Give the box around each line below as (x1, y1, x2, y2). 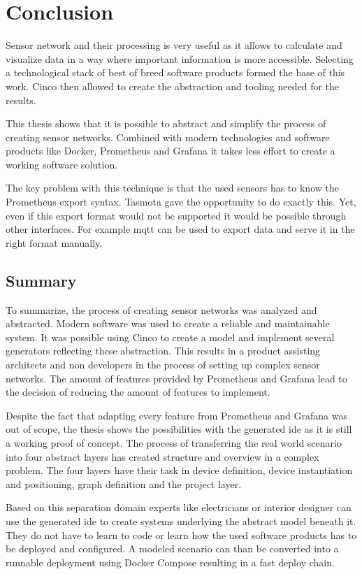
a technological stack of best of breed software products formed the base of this (6, 65, 345, 80)
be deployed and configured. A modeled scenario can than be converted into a (6, 541, 339, 556)
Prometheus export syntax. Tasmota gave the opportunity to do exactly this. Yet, (6, 194, 356, 209)
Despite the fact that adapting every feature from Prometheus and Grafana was (6, 408, 347, 422)
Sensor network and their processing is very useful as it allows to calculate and (6, 38, 342, 52)
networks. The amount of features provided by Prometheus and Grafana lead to (6, 371, 347, 385)
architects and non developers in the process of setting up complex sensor (6, 357, 320, 372)
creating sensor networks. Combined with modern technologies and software (6, 129, 330, 144)
